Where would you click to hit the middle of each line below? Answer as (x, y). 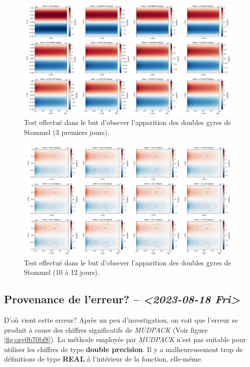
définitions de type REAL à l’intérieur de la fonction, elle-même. (103, 359)
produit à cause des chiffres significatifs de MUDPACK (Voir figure (106, 329)
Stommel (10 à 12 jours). (62, 272)
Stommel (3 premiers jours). (67, 132)
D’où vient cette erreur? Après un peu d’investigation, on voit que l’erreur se (121, 319)
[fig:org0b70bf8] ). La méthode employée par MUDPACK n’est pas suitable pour (125, 339)
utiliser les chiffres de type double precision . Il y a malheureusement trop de (124, 349)
